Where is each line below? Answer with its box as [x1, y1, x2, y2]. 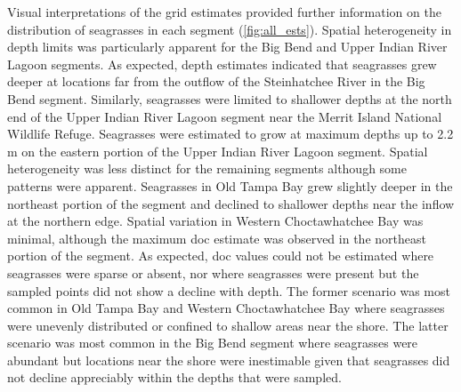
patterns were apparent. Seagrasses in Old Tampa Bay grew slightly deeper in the [7, 176, 453, 195]
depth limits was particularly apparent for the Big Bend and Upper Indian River [7, 37, 448, 56]
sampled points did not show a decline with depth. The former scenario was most [7, 281, 450, 300]
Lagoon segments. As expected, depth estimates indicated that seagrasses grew [7, 54, 437, 73]
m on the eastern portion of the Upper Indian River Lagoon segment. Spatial [7, 141, 428, 160]
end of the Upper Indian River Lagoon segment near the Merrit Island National [7, 107, 442, 125]
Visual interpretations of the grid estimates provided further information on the [7, 3, 441, 20]
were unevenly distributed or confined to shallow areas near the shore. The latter [7, 316, 449, 334]
